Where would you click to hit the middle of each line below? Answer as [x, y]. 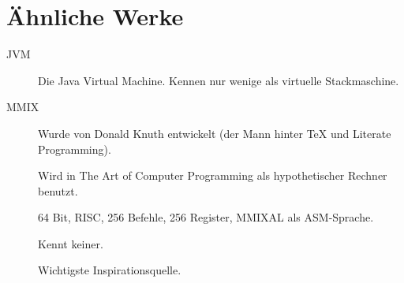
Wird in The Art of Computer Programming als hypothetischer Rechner [213, 175]
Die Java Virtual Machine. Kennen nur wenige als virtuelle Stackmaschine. [219, 80]
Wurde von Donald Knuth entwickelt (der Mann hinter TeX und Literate [215, 133]
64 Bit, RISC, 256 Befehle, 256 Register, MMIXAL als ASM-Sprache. [206, 217]
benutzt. [58, 190]
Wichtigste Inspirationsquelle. [110, 270]
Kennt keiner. [71, 243]
